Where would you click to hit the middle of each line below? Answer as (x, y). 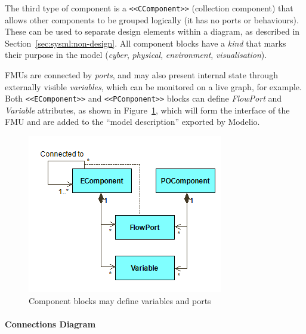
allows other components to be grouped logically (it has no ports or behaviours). (152, 19)
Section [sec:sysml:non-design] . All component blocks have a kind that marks (146, 43)
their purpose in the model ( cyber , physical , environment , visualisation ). (136, 55)
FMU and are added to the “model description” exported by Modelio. (132, 122)
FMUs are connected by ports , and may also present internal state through (141, 75)
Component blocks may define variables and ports (120, 300)
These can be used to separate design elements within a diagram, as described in (152, 31)
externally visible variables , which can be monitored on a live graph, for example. (153, 86)
